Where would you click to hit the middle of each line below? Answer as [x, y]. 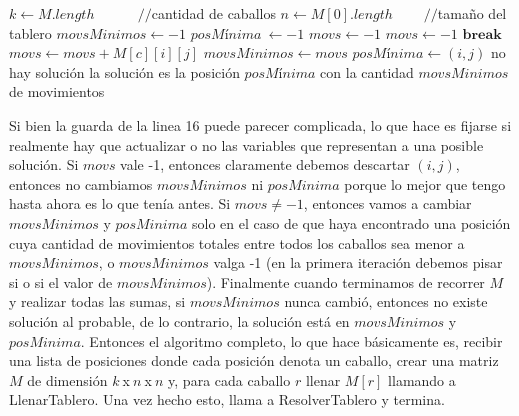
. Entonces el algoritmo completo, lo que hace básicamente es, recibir [291, 340]
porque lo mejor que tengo [425, 183]
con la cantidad [367, 71]
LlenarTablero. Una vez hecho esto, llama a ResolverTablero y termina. [227, 399]
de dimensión [67, 379]
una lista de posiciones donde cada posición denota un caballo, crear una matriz [254, 360]
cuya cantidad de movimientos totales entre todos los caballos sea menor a [237, 242]
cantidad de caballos [213, 13]
